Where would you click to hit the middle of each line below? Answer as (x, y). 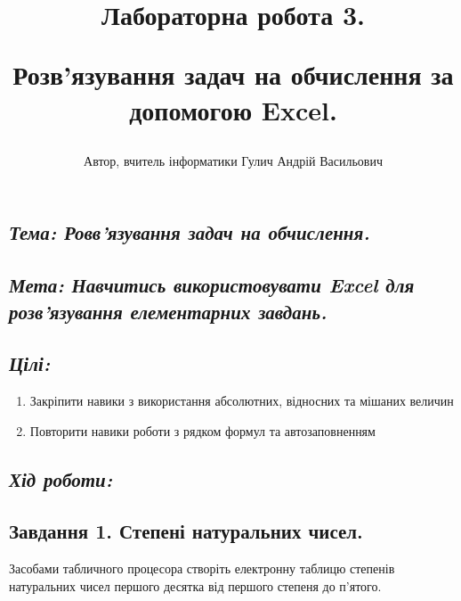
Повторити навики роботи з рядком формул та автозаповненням (202, 430)
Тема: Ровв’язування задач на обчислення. (190, 232)
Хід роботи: (61, 478)
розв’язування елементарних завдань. (168, 311)
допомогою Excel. (233, 109)
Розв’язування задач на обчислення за (233, 74)
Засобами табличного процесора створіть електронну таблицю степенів (202, 568)
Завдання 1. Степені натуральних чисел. (186, 531)
